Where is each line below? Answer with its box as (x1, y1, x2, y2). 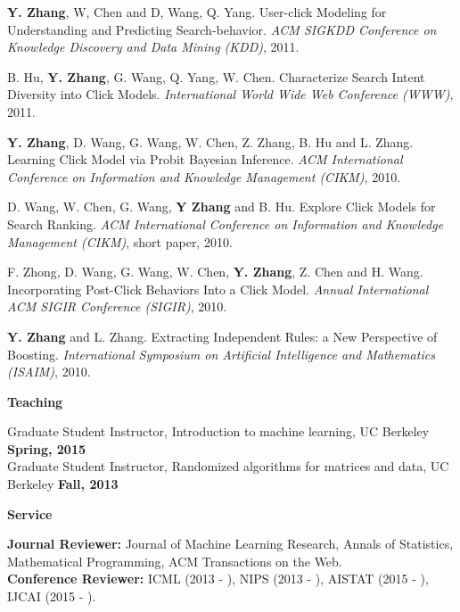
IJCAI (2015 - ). (7, 587, 96, 606)
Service (7, 504, 53, 523)
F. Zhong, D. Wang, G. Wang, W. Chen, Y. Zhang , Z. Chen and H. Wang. (7, 262, 423, 281)
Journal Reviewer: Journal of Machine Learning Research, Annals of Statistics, (7, 534, 454, 553)
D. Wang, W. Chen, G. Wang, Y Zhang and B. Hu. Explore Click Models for (7, 197, 436, 216)
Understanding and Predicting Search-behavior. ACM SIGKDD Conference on (7, 20, 437, 38)
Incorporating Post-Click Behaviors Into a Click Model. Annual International (7, 279, 429, 298)
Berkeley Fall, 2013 (7, 475, 119, 493)
